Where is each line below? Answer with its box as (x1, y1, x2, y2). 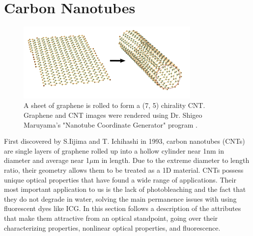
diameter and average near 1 (4, 155, 89, 165)
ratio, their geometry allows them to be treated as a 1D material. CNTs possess (4, 165, 244, 175)
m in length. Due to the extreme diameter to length (93, 155, 250, 165)
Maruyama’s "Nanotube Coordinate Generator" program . (24, 119, 197, 130)
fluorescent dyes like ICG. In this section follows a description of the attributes (4, 203, 241, 213)
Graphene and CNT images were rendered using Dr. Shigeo (24, 110, 202, 120)
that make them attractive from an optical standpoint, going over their (4, 213, 218, 223)
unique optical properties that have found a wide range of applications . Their (4, 174, 236, 184)
